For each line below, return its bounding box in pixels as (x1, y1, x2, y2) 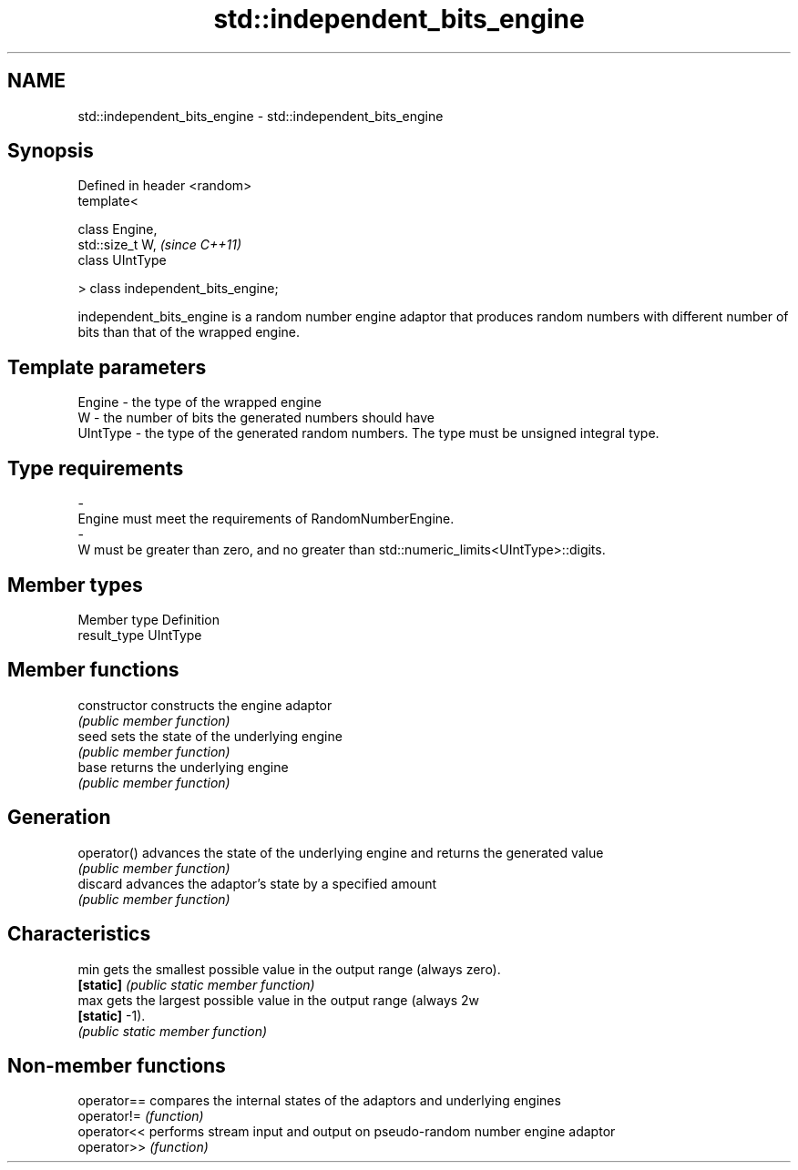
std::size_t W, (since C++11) (77, 237, 242, 253)
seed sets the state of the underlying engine (77, 727, 343, 744)
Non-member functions (7, 1053, 226, 1077)
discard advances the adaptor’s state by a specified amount (77, 875, 437, 891)
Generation (7, 806, 111, 829)
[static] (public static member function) (77, 976, 315, 992)
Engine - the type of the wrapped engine (77, 394, 322, 411)
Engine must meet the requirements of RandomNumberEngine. (77, 511, 455, 527)
